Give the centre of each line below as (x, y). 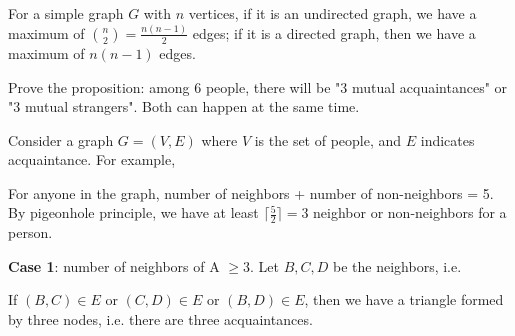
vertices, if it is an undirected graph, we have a (332, 13)
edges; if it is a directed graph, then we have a (334, 32)
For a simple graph (66, 13)
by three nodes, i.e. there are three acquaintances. (160, 319)
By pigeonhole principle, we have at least (133, 212)
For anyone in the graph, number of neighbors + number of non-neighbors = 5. (251, 192)
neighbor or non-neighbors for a (410, 212)
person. (30, 232)
